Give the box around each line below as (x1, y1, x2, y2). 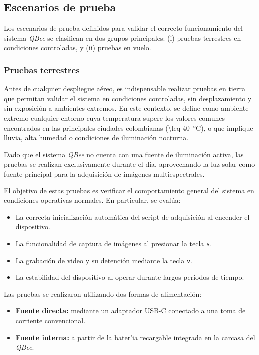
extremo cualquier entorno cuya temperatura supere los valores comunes (4, 112, 225, 123)
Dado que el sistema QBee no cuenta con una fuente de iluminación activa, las (4, 149, 244, 159)
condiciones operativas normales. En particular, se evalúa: (4, 195, 181, 205)
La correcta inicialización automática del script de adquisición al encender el (15, 211, 250, 222)
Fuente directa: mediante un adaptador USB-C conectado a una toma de (15, 305, 246, 316)
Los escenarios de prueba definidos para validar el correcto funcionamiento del (4, 23, 243, 33)
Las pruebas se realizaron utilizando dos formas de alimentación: (4, 288, 202, 299)
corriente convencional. (15, 315, 86, 326)
